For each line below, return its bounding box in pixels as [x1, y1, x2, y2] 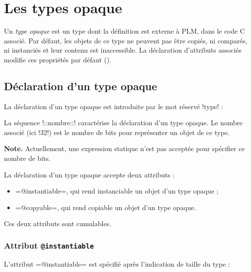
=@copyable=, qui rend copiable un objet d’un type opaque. [15, 202, 196, 212]
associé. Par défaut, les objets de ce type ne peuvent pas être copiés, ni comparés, [4, 35, 248, 45]
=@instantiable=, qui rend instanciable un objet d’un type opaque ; [15, 186, 219, 196]
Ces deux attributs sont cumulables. [4, 218, 112, 229]
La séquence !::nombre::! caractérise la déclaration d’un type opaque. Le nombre [4, 117, 243, 128]
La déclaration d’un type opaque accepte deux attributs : [4, 169, 174, 179]
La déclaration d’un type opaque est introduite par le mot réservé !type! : [4, 101, 223, 111]
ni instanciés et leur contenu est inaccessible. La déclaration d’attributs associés [4, 45, 242, 55]
